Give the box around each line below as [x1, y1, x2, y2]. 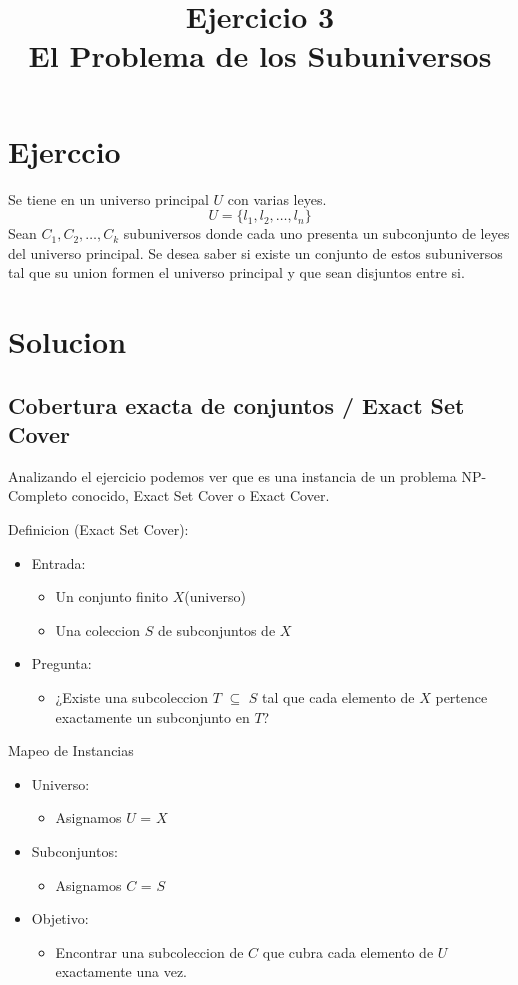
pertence [435, 687, 488, 707]
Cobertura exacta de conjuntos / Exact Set [8, 389, 465, 420]
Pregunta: [31, 653, 92, 674]
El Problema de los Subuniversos [28, 35, 492, 76]
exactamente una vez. [55, 961, 188, 982]
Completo [8, 485, 68, 506]
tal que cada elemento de [262, 687, 415, 707]
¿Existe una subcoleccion [55, 687, 208, 707]
